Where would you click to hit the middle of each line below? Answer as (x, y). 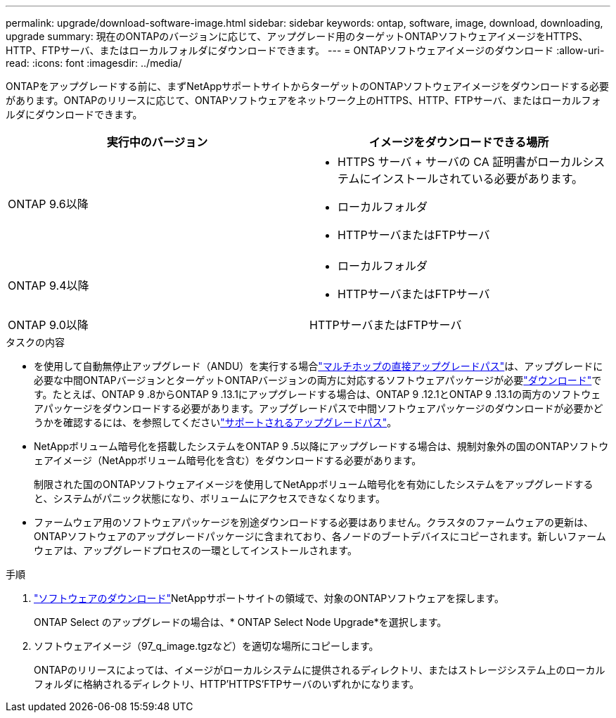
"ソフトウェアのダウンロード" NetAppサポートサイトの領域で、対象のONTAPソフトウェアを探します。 (269, 598)
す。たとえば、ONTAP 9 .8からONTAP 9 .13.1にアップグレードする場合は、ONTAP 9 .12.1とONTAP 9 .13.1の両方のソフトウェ (317, 394)
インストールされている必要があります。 (477, 179)
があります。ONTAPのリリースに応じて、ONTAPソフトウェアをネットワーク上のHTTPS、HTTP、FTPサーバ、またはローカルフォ (303, 100)
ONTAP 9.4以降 (49, 286)
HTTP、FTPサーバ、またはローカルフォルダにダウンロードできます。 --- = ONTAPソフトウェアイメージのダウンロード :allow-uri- (305, 50)
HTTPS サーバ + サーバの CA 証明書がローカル (460, 162)
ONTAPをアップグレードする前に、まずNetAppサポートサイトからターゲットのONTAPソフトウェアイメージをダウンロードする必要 (308, 86)
